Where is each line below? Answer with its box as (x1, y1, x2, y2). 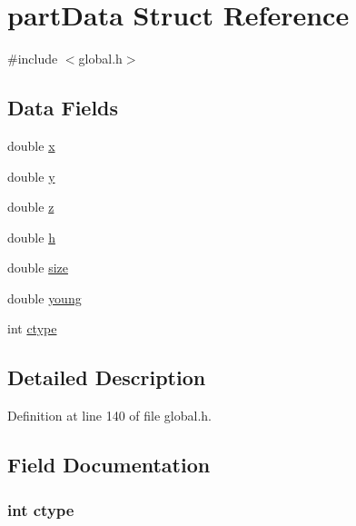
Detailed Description (7, 363, 206, 392)
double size (7, 258, 68, 277)
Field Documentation (7, 451, 211, 479)
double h (7, 227, 55, 246)
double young (7, 288, 82, 307)
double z (7, 197, 54, 216)
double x (7, 135, 55, 154)
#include (7, 49, 58, 68)
